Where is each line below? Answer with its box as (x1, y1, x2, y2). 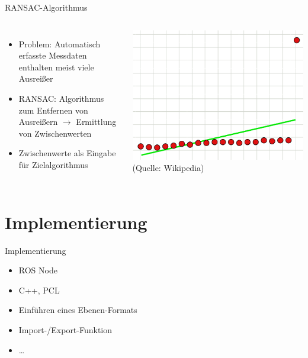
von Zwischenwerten (18, 127, 92, 139)
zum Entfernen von (18, 104, 88, 116)
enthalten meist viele (18, 60, 94, 73)
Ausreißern (18, 115, 58, 128)
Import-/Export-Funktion (18, 324, 113, 336)
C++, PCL (18, 283, 60, 296)
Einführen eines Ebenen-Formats (18, 304, 137, 316)
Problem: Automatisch (18, 37, 101, 50)
